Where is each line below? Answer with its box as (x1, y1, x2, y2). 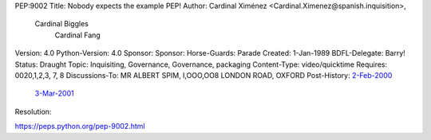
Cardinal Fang (54, 30, 101, 40)
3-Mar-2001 (34, 88, 75, 99)
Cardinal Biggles (34, 19, 89, 29)
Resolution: (14, 107, 52, 116)
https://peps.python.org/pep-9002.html (14, 122, 145, 131)
